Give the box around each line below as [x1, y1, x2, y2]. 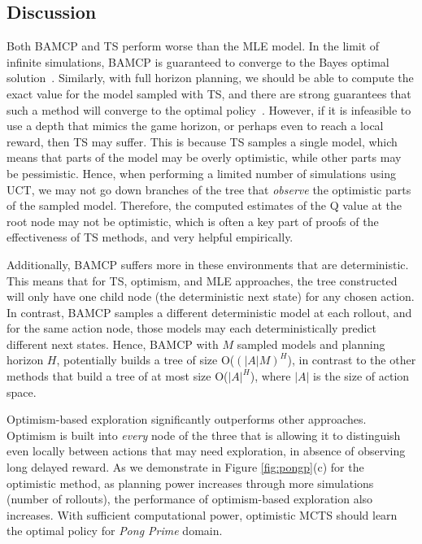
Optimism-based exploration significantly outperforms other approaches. [7, 411, 367, 428]
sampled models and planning [237, 335, 385, 352]
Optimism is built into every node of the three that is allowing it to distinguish [7, 426, 401, 443]
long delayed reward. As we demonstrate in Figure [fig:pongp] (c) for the [7, 459, 364, 476]
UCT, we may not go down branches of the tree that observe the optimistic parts [7, 181, 411, 198]
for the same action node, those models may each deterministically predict [7, 320, 376, 337]
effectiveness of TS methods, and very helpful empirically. [7, 228, 294, 246]
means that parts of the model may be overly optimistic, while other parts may [7, 149, 402, 166]
